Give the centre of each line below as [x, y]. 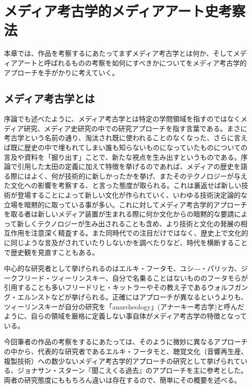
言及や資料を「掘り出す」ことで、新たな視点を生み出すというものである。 [122, 157]
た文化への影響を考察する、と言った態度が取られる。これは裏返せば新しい [123, 185]
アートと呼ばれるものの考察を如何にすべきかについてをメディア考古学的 [132, 62]
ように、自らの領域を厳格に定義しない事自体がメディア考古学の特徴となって [126, 316]
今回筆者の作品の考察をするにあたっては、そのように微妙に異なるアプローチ [126, 342]
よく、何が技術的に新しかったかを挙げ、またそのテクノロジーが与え [139, 176]
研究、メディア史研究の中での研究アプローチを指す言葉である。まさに [135, 128]
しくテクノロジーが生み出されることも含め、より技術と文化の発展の [132, 223]
